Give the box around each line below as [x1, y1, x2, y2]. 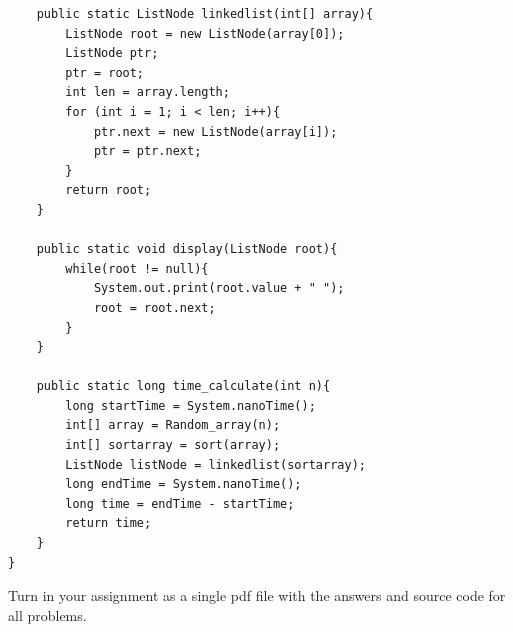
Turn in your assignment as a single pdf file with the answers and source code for [8, 585, 506, 606]
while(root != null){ [65, 261, 209, 276]
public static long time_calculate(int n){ [36, 379, 331, 394]
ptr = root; [65, 65, 145, 80]
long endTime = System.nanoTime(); [65, 477, 302, 492]
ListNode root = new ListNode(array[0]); [65, 26, 345, 41]
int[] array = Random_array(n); [65, 418, 281, 433]
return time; [65, 516, 152, 531]
